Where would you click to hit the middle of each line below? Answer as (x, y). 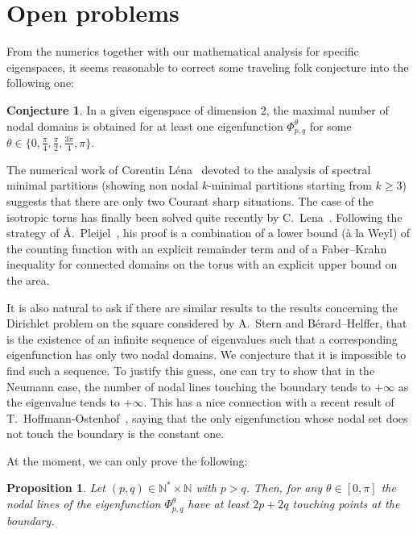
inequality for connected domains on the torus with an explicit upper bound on (202, 264)
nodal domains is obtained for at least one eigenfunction (145, 125)
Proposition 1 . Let (56, 488)
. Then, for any (284, 488)
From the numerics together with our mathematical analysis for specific (183, 51)
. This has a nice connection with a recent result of (269, 402)
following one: (41, 83)
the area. (28, 280)
